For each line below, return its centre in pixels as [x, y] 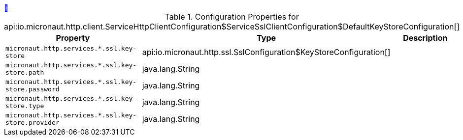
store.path [25, 72]
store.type [25, 106]
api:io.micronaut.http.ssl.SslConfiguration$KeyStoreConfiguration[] [266, 52]
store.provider [33, 123]
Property [73, 38]
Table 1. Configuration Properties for [232, 17]
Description [425, 38]
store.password [33, 89]
